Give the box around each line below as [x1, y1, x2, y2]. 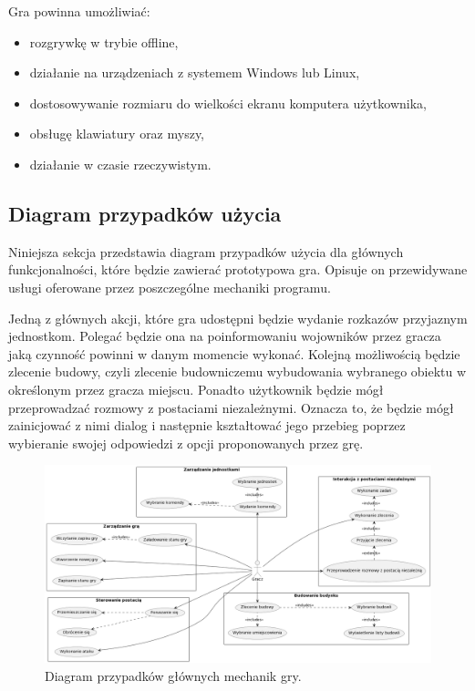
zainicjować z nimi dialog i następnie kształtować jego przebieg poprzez [8, 416, 406, 435]
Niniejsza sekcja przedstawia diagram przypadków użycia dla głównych [8, 242, 404, 261]
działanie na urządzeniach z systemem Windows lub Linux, [29, 63, 360, 82]
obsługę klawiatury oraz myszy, [29, 124, 205, 143]
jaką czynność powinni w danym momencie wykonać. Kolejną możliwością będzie [8, 344, 460, 363]
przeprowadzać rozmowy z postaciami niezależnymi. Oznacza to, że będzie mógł [8, 397, 454, 417]
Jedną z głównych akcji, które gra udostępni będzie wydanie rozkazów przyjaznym [8, 308, 468, 327]
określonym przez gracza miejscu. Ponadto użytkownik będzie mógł [8, 379, 384, 398]
